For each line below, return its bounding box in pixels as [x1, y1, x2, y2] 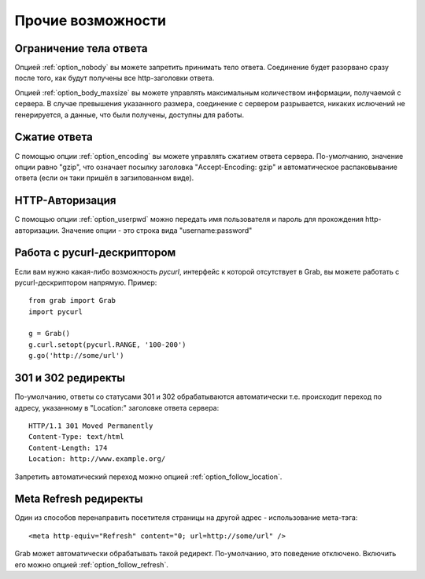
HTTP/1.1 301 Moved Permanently [28, 421, 153, 430]
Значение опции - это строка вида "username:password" [61, 225, 253, 235]
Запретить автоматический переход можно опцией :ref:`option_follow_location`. [14, 472, 283, 481]
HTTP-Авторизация [14, 194, 116, 208]
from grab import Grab [28, 296, 116, 305]
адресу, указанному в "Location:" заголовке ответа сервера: [14, 403, 220, 412]
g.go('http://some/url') [28, 351, 124, 360]
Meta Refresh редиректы [14, 492, 143, 506]
